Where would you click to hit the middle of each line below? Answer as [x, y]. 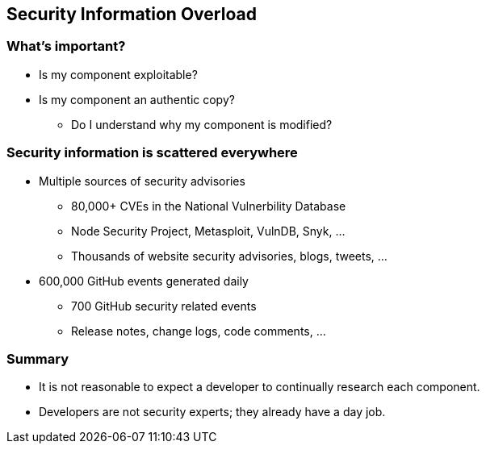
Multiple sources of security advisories [142, 181]
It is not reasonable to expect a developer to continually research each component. [260, 387]
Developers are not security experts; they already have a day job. [212, 412]
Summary [38, 358]
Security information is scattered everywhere [152, 153]
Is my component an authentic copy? [137, 99]
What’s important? [66, 46]
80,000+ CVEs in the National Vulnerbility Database [209, 206]
